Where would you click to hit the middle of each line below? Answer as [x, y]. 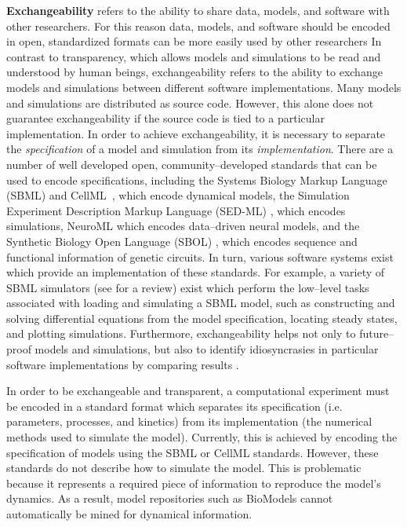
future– [377, 333]
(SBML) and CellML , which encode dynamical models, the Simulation [178, 195]
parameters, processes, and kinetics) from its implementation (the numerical [189, 421]
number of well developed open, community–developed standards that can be [192, 164]
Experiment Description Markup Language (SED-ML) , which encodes [176, 210]
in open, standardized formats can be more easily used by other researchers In [194, 41]
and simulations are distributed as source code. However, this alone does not [190, 102]
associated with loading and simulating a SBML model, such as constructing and [201, 303]
